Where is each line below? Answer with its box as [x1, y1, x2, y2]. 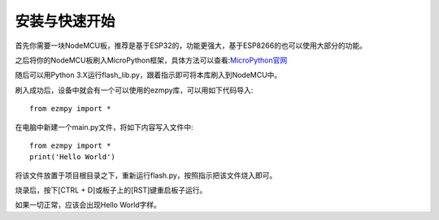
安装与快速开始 [15, 12, 115, 30]
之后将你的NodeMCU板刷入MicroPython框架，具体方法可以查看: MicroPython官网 [15, 55, 288, 65]
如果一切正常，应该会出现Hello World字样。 [15, 200, 162, 210]
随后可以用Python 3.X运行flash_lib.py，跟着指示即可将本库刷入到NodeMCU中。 [15, 70, 282, 80]
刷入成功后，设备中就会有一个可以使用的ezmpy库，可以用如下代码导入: [15, 85, 254, 95]
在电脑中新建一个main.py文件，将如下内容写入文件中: [15, 122, 194, 132]
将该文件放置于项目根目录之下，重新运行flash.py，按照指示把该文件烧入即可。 [15, 170, 277, 180]
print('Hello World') [29, 153, 115, 162]
